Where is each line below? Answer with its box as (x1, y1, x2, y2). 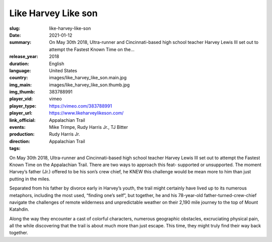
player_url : (9, 110, 33, 116)
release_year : (9, 54, 39, 60)
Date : (9, 32, 21, 38)
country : (9, 75, 28, 81)
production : (9, 131, 35, 137)
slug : (9, 25, 20, 31)
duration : (9, 61, 30, 67)
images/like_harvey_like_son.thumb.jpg (49, 81, 130, 88)
